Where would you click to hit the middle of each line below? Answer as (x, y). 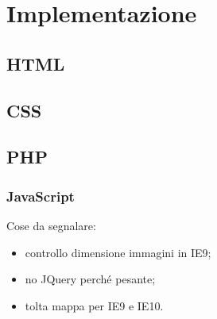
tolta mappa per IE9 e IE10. (94, 305)
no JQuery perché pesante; (90, 279)
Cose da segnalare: (51, 225)
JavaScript (41, 196)
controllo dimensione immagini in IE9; (118, 252)
